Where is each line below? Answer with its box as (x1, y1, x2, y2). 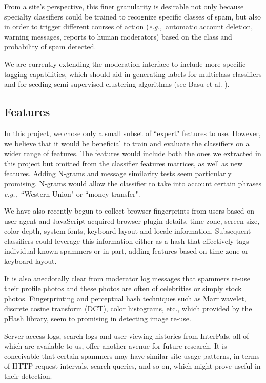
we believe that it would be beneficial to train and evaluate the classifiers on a (4, 138, 250, 148)
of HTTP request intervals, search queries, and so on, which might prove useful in (4, 360, 261, 371)
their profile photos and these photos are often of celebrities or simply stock (4, 283, 242, 294)
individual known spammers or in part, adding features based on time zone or (4, 245, 249, 256)
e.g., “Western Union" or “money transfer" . (4, 188, 140, 199)
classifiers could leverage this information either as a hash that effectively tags (4, 235, 249, 246)
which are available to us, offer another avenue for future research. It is (4, 340, 227, 351)
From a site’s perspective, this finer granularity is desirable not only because (4, 1, 244, 11)
